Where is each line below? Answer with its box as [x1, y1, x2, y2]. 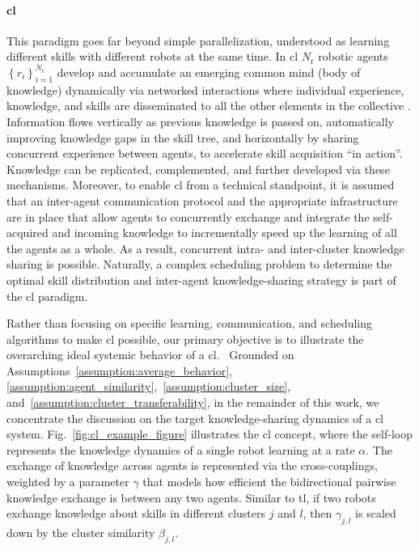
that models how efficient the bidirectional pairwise [142, 473, 396, 490]
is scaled [355, 505, 396, 522]
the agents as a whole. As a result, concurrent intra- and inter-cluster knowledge [6, 239, 404, 256]
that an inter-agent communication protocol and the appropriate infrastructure [6, 192, 398, 209]
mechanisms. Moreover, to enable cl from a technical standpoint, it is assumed [6, 176, 395, 193]
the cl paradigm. [6, 287, 88, 304]
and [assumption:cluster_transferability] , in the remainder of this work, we [6, 394, 379, 411]
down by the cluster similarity [6, 524, 155, 541]
